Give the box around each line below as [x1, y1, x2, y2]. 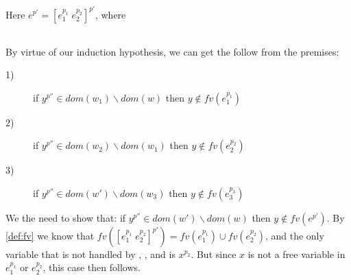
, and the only [265, 228, 324, 242]
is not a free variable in [247, 246, 346, 261]
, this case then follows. [43, 260, 141, 275]
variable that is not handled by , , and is [5, 246, 175, 261]
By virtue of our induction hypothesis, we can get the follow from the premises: [5, 44, 339, 58]
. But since [191, 246, 237, 261]
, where [95, 7, 126, 21]
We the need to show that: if [5, 210, 126, 224]
